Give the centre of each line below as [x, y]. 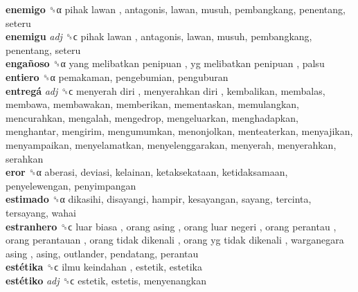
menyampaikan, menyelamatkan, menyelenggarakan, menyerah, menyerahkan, [171, 144]
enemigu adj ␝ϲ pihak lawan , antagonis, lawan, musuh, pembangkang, [159, 36]
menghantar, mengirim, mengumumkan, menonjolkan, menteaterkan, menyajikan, [179, 131]
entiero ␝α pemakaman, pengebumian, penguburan [117, 76]
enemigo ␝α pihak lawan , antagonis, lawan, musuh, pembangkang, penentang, [176, 9]
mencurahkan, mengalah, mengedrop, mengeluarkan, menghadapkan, [152, 117]
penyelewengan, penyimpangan [71, 185]
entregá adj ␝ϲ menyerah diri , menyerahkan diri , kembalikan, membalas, [165, 90]
